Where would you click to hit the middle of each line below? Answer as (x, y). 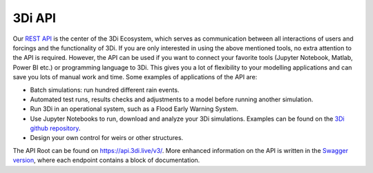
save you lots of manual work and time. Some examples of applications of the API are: (135, 77)
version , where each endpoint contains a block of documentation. (106, 160)
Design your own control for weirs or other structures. (107, 138)
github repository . (55, 128)
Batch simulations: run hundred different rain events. (105, 90)
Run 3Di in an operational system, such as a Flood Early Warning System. (134, 109)
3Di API (35, 18)
